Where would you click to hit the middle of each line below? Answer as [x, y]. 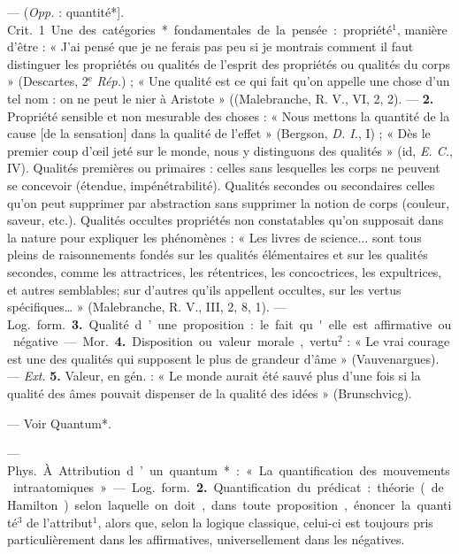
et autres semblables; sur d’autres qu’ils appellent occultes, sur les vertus [204, 289]
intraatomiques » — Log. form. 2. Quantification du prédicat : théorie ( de [228, 487]
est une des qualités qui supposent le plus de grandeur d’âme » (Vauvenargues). [223, 358]
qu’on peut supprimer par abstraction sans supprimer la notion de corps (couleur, [229, 202]
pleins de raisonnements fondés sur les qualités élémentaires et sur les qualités [218, 254]
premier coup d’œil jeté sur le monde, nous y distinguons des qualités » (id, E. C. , [230, 150]
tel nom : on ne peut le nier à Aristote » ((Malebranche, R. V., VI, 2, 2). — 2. [221, 98]
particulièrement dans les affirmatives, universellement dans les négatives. [206, 539]
